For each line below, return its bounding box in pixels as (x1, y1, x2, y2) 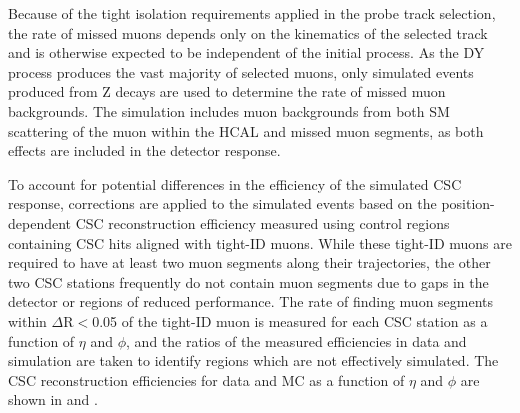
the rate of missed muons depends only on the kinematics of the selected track (8, 22, 488, 43)
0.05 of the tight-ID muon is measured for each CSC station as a (92, 310, 488, 331)
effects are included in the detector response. (8, 140, 281, 161)
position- (441, 193, 495, 214)
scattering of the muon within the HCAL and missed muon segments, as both (8, 120, 484, 141)
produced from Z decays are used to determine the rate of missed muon (8, 81, 446, 102)
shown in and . (8, 389, 98, 410)
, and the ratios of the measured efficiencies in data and (126, 330, 467, 351)
